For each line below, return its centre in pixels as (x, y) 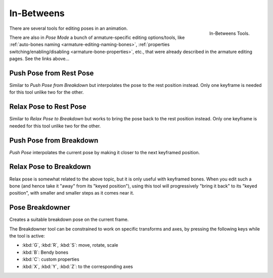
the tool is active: (27, 236)
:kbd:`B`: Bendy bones (45, 252)
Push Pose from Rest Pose (52, 73)
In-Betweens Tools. (229, 33)
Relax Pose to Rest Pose (48, 107)
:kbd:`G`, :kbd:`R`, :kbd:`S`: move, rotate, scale (70, 245)
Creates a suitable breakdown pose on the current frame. (69, 219)
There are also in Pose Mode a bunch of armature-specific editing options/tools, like (97, 37)
